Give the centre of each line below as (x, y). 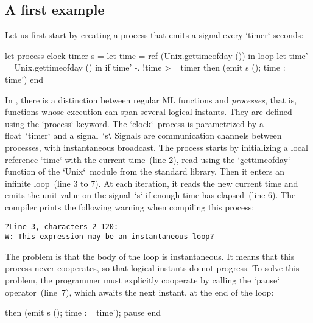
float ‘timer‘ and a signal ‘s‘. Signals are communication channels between (143, 135)
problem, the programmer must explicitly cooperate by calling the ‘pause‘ (142, 280)
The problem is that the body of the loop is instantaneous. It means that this (150, 256)
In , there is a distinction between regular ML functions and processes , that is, (151, 99)
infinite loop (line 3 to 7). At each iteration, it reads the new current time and (152, 183)
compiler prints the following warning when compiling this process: (130, 207)
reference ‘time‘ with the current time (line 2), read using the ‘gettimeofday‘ (148, 159)
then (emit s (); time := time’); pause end (83, 312)
